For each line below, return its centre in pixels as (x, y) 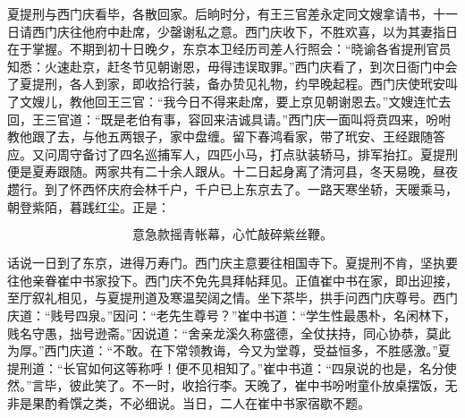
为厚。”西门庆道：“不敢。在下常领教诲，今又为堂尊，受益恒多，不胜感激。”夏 (229, 350)
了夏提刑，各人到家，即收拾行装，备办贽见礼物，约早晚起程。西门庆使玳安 (226, 84)
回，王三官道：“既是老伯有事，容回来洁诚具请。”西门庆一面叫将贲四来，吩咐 (229, 119)
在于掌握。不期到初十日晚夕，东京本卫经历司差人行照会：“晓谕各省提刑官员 (229, 49)
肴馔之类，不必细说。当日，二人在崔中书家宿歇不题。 (213, 402)
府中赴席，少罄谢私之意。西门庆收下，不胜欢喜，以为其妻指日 (276, 31)
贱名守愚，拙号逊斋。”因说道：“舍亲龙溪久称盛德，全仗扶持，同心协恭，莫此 (229, 333)
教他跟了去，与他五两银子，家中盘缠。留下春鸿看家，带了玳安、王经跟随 (220, 136)
